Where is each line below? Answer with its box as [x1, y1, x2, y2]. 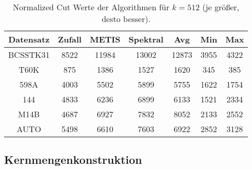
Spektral [128, 33, 164, 45]
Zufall [57, 33, 82, 45]
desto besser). [102, 13, 151, 25]
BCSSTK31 [8, 49, 50, 60]
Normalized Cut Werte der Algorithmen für [13, 1, 170, 13]
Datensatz [8, 33, 50, 45]
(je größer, [202, 1, 240, 13]
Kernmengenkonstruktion [4, 152, 142, 167]
